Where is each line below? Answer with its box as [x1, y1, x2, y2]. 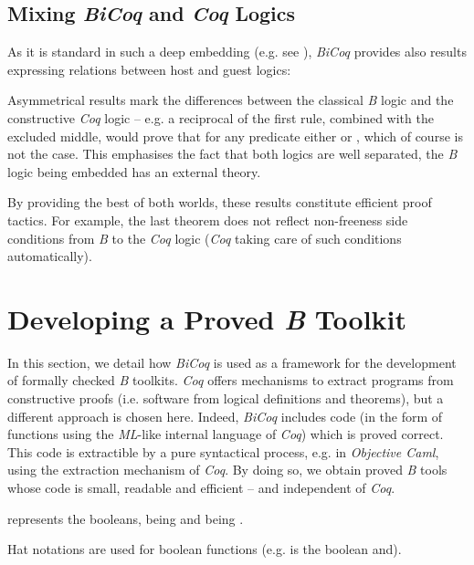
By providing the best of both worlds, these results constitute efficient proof [7, 193, 432, 212]
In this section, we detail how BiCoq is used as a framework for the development [7, 352, 457, 371]
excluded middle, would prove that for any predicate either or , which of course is [7, 126, 463, 145]
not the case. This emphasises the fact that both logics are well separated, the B [7, 144, 458, 163]
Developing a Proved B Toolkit [7, 299, 407, 338]
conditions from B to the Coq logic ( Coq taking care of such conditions [7, 228, 402, 247]
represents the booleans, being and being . [7, 508, 244, 528]
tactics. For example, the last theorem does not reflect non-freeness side [7, 210, 408, 229]
